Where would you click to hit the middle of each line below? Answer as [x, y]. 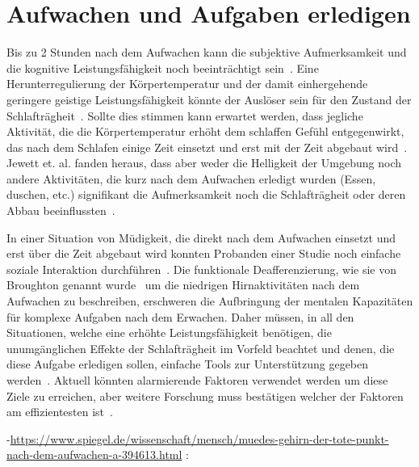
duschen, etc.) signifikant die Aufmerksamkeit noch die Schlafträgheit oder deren [206, 194]
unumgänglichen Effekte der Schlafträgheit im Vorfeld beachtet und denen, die [201, 348]
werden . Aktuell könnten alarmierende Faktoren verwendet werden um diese [197, 380]
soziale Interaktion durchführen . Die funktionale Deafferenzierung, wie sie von [201, 269]
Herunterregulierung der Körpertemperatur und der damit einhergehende [187, 84]
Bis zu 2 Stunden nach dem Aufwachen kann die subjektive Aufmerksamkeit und [207, 52]
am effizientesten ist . [60, 412]
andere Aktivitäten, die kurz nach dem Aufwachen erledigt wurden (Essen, [191, 178]
